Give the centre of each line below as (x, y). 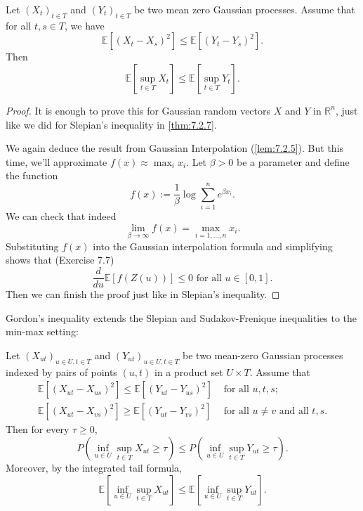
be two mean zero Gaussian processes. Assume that (245, 9)
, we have (85, 25)
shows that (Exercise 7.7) (60, 260)
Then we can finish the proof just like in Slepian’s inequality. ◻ (143, 294)
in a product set (189, 371)
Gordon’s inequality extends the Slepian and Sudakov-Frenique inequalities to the (181, 317)
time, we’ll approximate (57, 161)
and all (294, 412)
